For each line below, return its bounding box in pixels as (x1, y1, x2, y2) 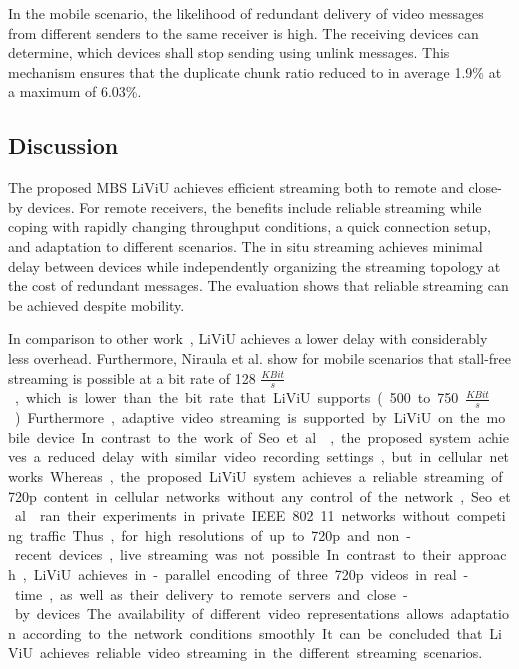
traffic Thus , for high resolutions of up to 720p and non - (29, 524, 411, 545)
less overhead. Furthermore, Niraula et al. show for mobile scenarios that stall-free (8, 347, 512, 368)
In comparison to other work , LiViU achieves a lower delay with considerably (8, 328, 488, 349)
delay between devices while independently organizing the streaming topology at (8, 255, 501, 276)
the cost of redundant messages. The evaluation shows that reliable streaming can (8, 275, 509, 296)
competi (457, 505, 506, 526)
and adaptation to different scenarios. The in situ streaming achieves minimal (8, 235, 483, 256)
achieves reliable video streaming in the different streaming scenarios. (39, 642, 483, 663)
